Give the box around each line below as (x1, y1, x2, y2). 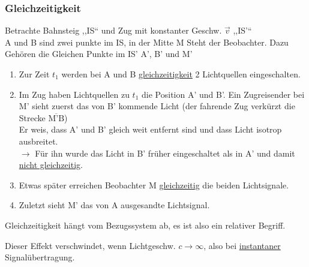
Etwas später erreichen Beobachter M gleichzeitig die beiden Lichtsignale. (19, 178, 289, 191)
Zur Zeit (19, 68, 50, 80)
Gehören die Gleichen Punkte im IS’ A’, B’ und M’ (5, 47, 193, 60)
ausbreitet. (19, 134, 58, 147)
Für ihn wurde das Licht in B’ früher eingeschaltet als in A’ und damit (35, 146, 295, 159)
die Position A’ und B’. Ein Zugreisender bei (142, 88, 305, 100)
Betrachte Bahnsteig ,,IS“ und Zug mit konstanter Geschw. (5, 24, 222, 37)
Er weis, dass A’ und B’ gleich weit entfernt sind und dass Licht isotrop (19, 123, 282, 136)
